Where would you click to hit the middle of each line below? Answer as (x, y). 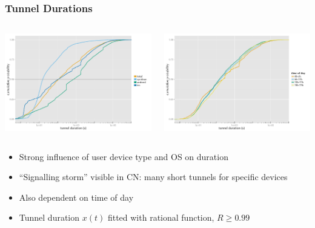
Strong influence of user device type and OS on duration (124, 156)
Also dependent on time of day (76, 197)
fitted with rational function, (161, 217)
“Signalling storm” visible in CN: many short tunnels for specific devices (153, 177)
